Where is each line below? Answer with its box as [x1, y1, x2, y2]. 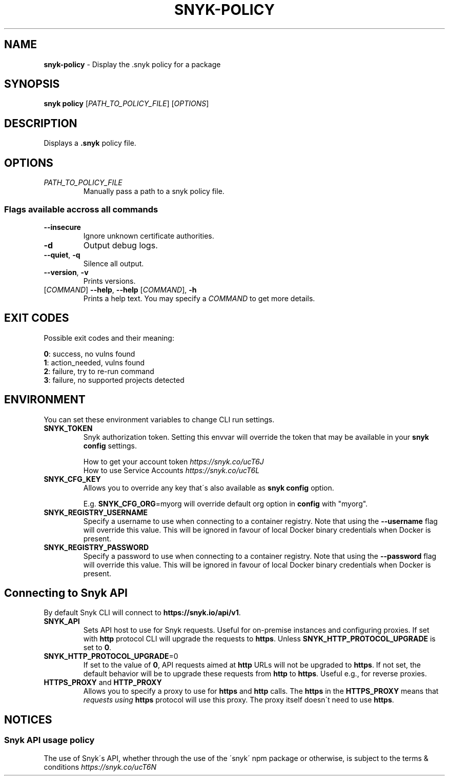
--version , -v [44, 267, 89, 277]
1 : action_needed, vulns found [44, 358, 145, 367]
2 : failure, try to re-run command [44, 366, 154, 376]
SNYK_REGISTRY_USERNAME [44, 508, 148, 517]
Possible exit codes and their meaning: [44, 333, 174, 342]
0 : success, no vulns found [44, 349, 135, 358]
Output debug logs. [83, 240, 158, 250]
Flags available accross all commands [4, 204, 158, 215]
